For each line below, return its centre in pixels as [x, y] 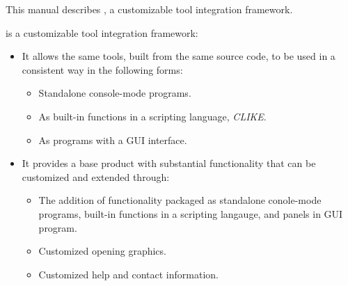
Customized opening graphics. [102, 251]
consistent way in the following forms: [102, 69]
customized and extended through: [96, 176]
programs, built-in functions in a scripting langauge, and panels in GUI [191, 213]
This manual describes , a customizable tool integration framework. [149, 9]
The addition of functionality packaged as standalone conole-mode [180, 200]
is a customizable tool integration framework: [102, 32]
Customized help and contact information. [128, 274]
